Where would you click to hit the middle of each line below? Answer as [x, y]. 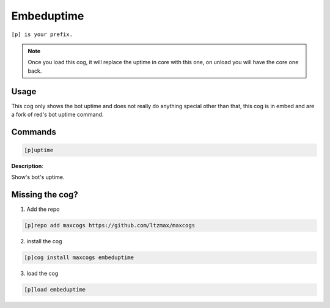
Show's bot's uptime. [38, 177]
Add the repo [43, 209]
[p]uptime [39, 150]
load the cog [42, 273]
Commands [34, 132]
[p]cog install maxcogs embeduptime [79, 258]
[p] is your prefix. [42, 34]
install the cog [44, 241]
